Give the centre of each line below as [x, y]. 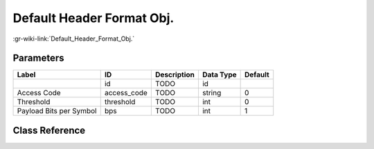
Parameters [38, 58]
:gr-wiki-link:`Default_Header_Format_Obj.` [74, 39]
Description [175, 74]
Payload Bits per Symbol [57, 111]
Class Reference [49, 130]
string [212, 93]
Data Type [219, 74]
